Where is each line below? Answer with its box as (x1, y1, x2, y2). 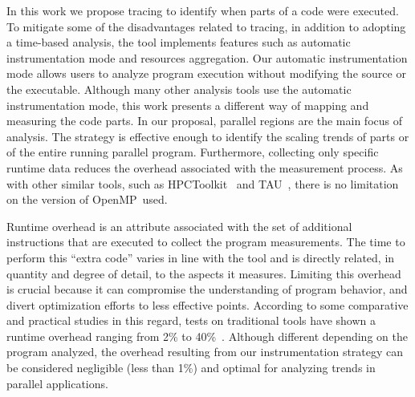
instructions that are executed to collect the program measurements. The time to (6, 233, 405, 250)
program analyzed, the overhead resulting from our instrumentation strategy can (6, 343, 404, 360)
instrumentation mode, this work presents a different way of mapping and (6, 96, 369, 113)
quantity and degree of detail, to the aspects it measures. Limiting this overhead (6, 265, 401, 282)
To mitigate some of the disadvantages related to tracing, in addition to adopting (6, 18, 406, 34)
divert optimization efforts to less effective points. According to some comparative (6, 296, 409, 313)
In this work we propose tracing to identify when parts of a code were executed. (6, 2, 399, 18)
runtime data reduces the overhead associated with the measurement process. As (6, 159, 403, 176)
